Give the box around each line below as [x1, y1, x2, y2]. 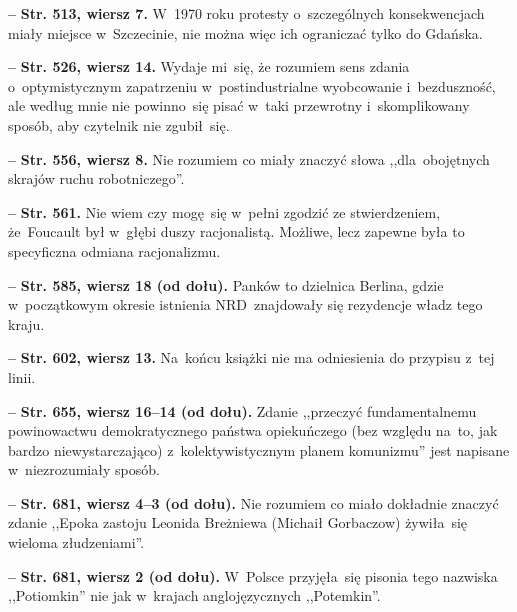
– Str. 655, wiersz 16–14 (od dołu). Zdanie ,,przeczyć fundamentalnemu [8, 400, 477, 421]
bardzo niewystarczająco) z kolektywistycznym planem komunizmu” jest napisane [8, 439, 510, 460]
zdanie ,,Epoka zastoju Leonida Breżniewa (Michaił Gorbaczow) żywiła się [8, 512, 468, 533]
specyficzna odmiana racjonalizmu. [8, 240, 221, 261]
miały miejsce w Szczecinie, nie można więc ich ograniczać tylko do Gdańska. [8, 22, 483, 43]
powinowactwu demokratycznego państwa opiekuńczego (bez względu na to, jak [8, 420, 498, 441]
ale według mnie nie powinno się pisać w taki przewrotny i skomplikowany [8, 95, 470, 116]
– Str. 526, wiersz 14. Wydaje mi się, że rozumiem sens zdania [8, 56, 410, 77]
